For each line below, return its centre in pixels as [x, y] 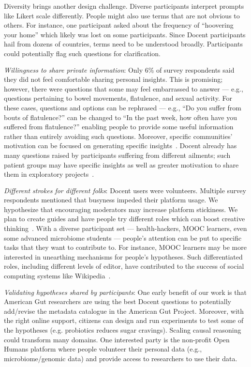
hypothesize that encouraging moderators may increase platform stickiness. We [121, 209]
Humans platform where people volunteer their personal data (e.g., [103, 349]
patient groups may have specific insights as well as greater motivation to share [121, 164]
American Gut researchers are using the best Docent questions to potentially [118, 301]
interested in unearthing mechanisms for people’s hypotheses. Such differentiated [123, 256]
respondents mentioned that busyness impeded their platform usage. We [111, 200]
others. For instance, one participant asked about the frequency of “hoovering [119, 25]
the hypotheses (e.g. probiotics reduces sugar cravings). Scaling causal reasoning [123, 330]
